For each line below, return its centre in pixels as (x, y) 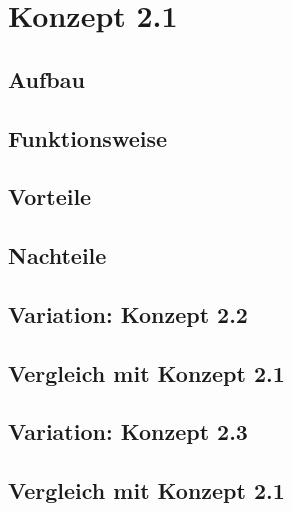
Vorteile (50, 196)
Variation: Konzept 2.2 (128, 313)
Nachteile (57, 255)
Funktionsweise (88, 137)
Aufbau (46, 78)
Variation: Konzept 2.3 (128, 431)
